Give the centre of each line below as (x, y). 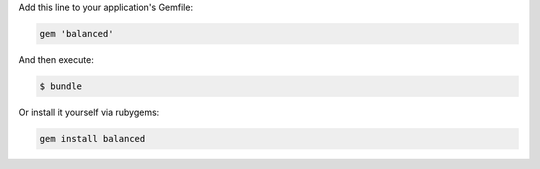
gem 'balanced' (76, 33)
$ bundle (61, 86)
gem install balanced (92, 138)
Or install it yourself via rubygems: (89, 112)
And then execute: (56, 59)
